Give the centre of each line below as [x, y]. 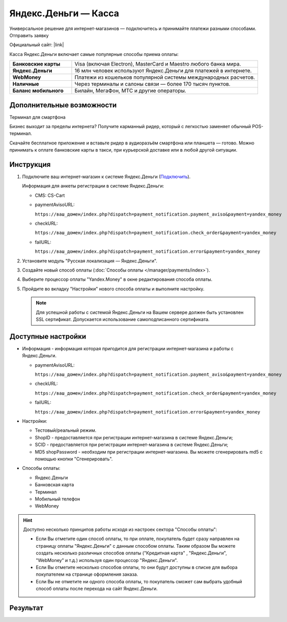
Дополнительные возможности [63, 105]
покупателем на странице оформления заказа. [87, 574]
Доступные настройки [48, 336]
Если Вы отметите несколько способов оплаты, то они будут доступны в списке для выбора [137, 568]
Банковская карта [54, 485]
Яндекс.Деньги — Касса [64, 13]
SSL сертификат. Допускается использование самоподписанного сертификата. [123, 319]
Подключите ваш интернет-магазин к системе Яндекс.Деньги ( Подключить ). [106, 177]
